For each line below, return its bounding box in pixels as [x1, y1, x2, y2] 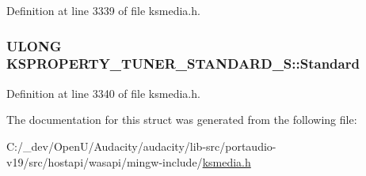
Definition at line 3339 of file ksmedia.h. [6, 2, 200, 18]
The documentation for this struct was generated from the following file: [6, 111, 357, 128]
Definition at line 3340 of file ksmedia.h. [6, 84, 200, 101]
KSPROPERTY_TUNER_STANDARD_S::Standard [6, 54, 360, 73]
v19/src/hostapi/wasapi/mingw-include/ [6, 153, 203, 170]
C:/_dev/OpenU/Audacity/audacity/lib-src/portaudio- [6, 137, 276, 154]
